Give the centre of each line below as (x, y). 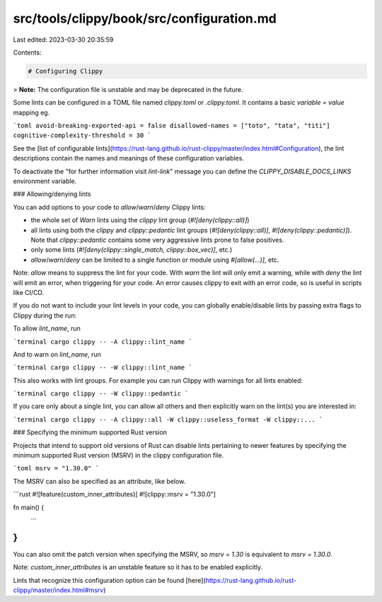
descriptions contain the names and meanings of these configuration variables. (128, 158)
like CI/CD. (29, 292)
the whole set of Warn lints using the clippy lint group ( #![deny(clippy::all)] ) (140, 220)
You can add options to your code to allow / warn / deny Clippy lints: (110, 207)
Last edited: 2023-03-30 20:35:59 (63, 40)
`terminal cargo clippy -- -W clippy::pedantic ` (101, 394)
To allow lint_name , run (47, 328)
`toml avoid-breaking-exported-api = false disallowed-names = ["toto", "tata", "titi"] (172, 126)
